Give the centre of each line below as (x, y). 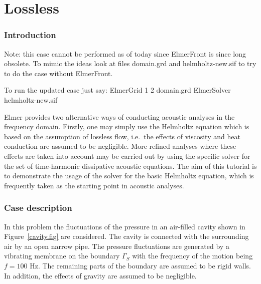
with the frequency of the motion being (192, 256)
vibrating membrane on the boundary (62, 256)
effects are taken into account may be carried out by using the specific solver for (127, 156)
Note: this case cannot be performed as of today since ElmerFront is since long (125, 53)
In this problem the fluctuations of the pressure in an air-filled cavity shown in (125, 226)
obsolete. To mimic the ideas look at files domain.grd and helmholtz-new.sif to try (130, 63)
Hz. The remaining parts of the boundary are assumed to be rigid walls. (140, 265)
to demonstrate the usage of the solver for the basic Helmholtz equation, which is (129, 176)
